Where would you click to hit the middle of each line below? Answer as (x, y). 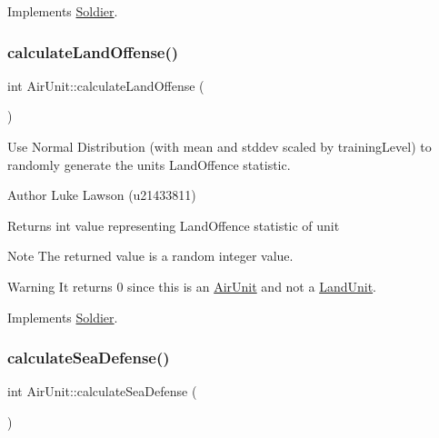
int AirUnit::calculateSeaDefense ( (102, 391)
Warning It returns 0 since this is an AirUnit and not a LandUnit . (192, 286)
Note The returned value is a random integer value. (150, 256)
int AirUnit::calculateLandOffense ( (106, 85)
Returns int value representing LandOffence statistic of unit (174, 225)
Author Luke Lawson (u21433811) (102, 195)
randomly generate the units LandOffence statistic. (149, 164)
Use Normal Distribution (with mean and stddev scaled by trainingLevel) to (219, 146)
